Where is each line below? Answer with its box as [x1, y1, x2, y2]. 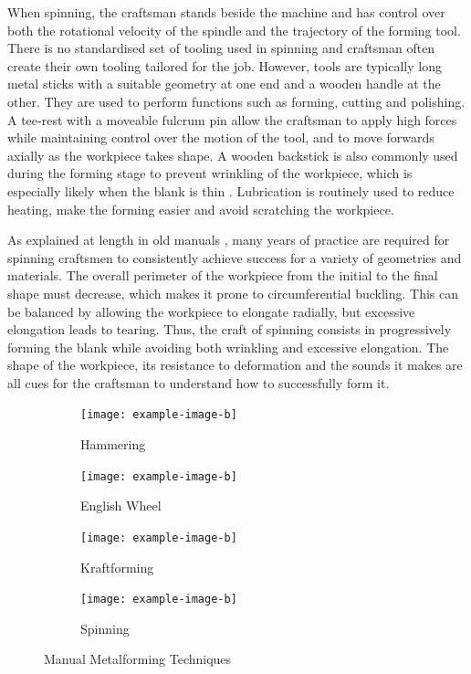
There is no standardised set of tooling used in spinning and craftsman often [7, 38, 435, 58]
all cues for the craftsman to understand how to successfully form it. [7, 373, 390, 392]
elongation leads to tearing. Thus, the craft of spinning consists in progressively [7, 320, 452, 339]
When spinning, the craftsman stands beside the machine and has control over [7, 3, 445, 21]
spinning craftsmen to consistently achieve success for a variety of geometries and [7, 247, 462, 267]
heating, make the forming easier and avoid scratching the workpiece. [7, 199, 394, 218]
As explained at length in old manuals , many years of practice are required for [7, 230, 450, 249]
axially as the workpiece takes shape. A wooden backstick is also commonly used [7, 145, 458, 164]
